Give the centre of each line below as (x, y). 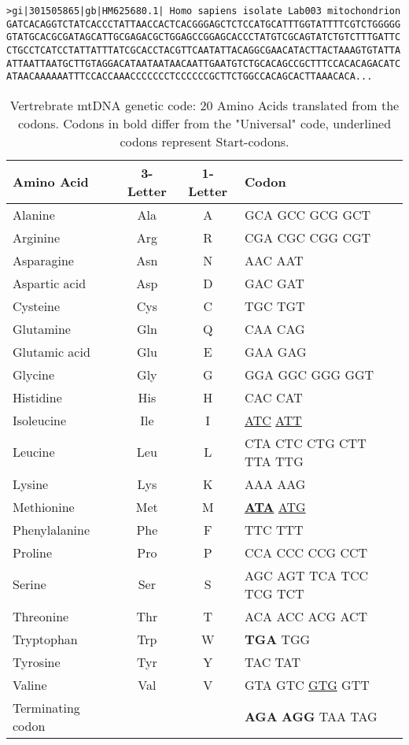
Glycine (34, 374)
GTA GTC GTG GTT (307, 684)
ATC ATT (273, 420)
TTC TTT (274, 529)
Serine (29, 584)
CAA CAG (275, 328)
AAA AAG (275, 484)
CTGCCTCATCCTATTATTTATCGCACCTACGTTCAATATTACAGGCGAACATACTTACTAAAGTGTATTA (204, 50)
